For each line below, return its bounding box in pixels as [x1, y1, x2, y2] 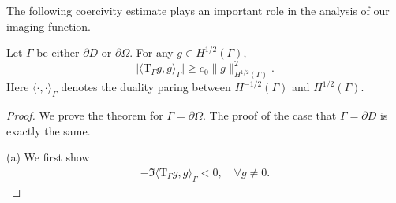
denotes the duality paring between [61, 79, 231, 95]
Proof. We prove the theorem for [6, 106, 163, 123]
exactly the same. [6, 122, 91, 138]
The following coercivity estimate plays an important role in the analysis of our [6, 2, 390, 18]
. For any [129, 44, 174, 61]
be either [36, 44, 80, 61]
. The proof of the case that [202, 106, 337, 123]
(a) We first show [6, 149, 90, 165]
